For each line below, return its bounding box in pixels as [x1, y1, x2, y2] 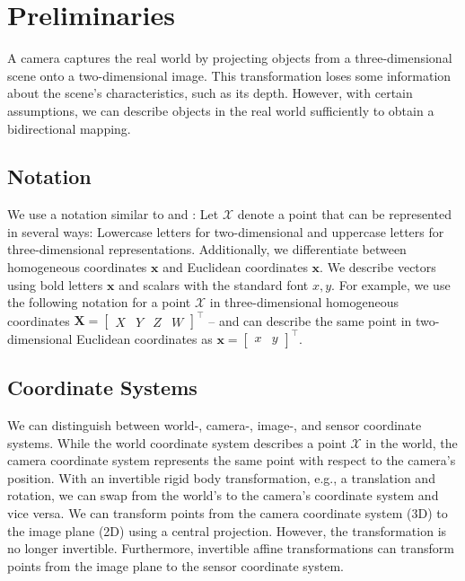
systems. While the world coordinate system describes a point [7, 433, 347, 452]
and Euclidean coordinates [162, 258, 308, 277]
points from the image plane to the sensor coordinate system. [7, 556, 344, 575]
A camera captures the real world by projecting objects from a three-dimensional [7, 48, 452, 67]
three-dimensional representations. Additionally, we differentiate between [7, 240, 407, 259]
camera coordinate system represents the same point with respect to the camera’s [7, 451, 456, 470]
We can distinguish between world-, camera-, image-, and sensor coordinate [7, 416, 422, 435]
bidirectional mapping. [7, 119, 131, 137]
